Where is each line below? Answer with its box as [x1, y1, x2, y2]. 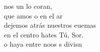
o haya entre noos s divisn [4, 39, 82, 49]
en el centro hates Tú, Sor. [4, 29, 84, 39]
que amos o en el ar [4, 10, 63, 20]
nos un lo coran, [4, 1, 52, 11]
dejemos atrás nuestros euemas [4, 20, 96, 30]
